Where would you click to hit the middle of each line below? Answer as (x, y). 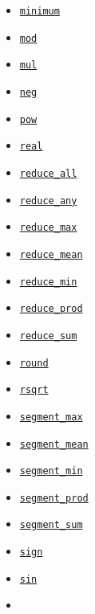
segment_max (51, 417)
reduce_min (48, 282)
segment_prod (54, 498)
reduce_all (48, 173)
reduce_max (48, 228)
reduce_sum (48, 336)
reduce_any (48, 201)
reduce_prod (51, 309)
